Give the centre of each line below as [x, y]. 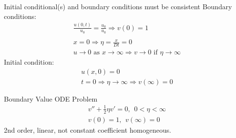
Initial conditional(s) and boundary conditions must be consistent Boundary [118, 6]
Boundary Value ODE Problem [51, 98]
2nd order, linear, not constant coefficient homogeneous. [88, 129]
